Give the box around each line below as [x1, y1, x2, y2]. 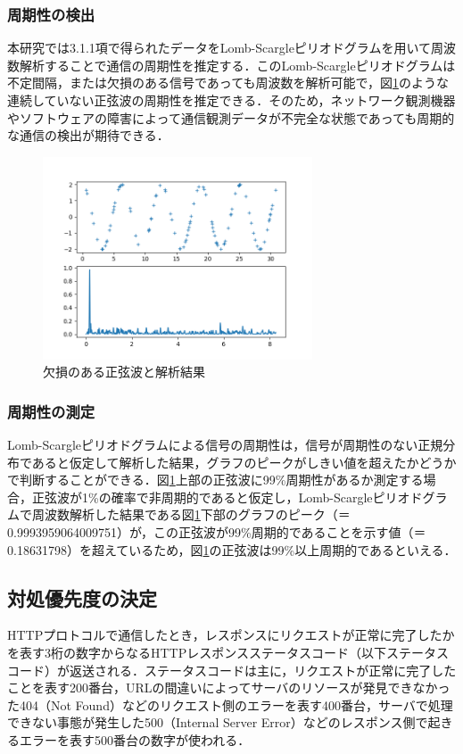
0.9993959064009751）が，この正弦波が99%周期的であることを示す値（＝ [7, 522, 426, 541]
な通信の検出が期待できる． [7, 126, 169, 145]
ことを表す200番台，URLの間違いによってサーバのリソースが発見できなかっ [7, 678, 451, 697]
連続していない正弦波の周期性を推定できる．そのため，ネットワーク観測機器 [7, 91, 456, 109]
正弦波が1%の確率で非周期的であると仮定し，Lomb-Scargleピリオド [31, 487, 423, 506]
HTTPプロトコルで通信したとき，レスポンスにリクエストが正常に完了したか [7, 626, 455, 644]
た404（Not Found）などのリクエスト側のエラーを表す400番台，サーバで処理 [7, 695, 453, 714]
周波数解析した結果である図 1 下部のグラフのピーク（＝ [31, 505, 351, 524]
